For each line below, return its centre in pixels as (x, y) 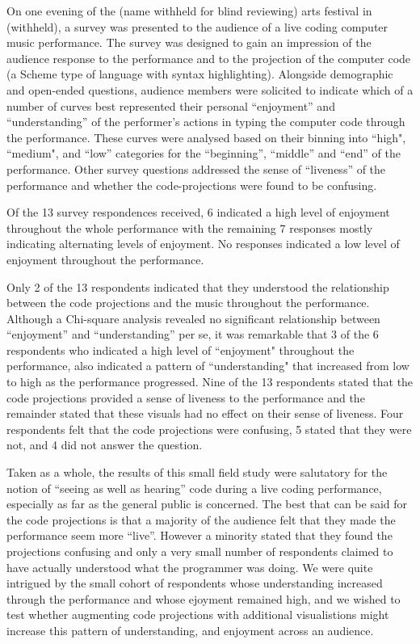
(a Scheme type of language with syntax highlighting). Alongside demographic (200, 74)
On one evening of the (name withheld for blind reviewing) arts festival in (189, 11)
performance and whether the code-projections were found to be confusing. (192, 185)
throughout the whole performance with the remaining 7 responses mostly (190, 227)
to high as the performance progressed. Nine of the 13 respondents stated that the (210, 382)
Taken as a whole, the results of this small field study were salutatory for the (197, 472)
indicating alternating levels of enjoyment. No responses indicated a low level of (203, 244)
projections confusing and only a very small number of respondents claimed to (200, 551)
